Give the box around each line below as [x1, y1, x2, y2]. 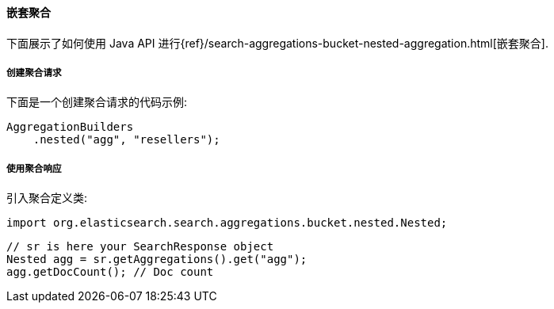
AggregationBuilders [6, 120, 134, 134]
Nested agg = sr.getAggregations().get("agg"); [6, 253, 308, 266]
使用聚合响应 [6, 162, 62, 174]
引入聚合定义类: [6, 191, 88, 205]
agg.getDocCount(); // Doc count [6, 265, 214, 279]
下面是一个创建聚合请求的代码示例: [6, 95, 188, 109]
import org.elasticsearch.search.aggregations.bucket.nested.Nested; [6, 216, 448, 230]
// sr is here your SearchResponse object [6, 240, 274, 254]
